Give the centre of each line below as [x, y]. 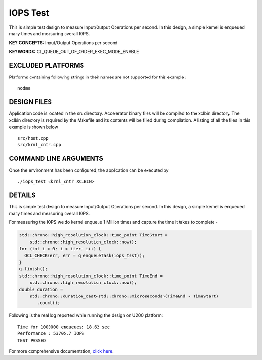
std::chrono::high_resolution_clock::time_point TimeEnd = [91, 276]
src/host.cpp [33, 138]
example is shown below [33, 127]
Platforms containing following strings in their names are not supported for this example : [98, 77]
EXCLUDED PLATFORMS [47, 65]
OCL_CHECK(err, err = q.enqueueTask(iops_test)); [85, 255]
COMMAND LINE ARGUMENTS [56, 159]
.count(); [49, 303]
